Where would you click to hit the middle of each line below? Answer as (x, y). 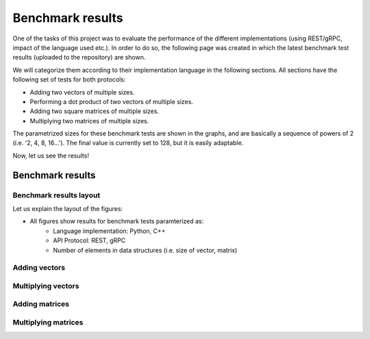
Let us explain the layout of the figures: (68, 209)
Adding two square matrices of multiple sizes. (95, 111)
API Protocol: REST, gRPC (89, 240)
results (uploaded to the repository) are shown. (79, 58)
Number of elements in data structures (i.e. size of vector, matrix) (145, 250)
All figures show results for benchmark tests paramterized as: (117, 221)
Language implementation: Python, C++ (109, 231)
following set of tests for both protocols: (69, 79)
